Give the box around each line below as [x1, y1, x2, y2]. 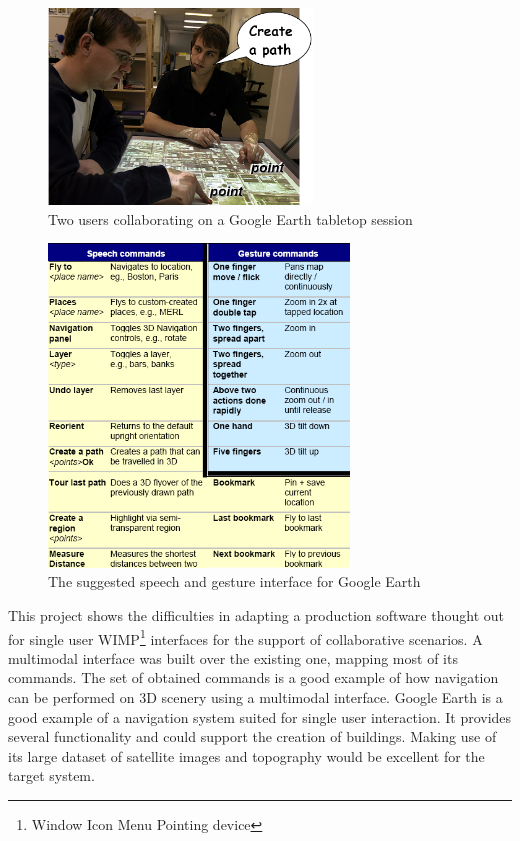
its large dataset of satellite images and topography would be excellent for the [8, 745, 485, 766]
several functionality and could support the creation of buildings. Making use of [8, 726, 497, 747]
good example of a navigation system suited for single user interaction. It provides [8, 706, 512, 727]
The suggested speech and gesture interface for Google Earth [48, 571, 421, 592]
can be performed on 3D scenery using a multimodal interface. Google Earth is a [8, 687, 503, 708]
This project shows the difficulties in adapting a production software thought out [8, 605, 504, 626]
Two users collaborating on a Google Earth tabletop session [48, 208, 413, 229]
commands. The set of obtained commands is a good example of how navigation [8, 667, 499, 688]
